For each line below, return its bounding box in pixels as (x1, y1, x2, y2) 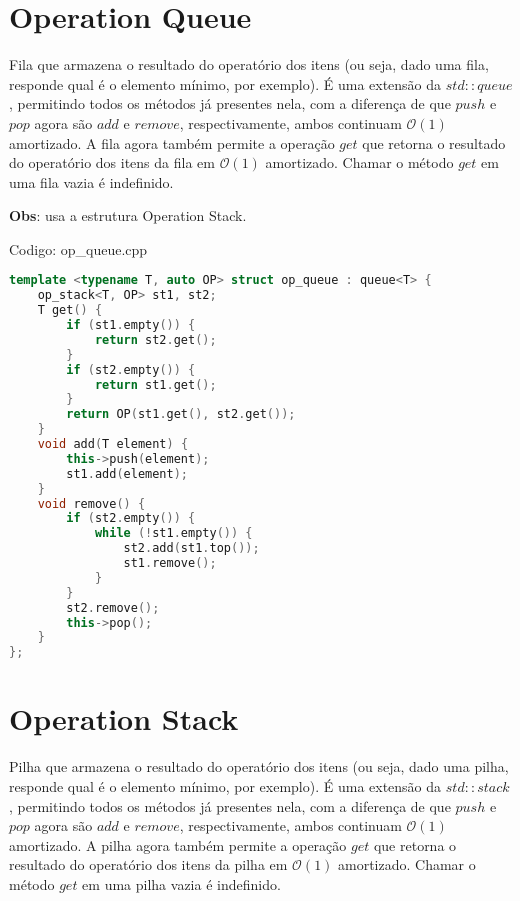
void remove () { (37, 496, 146, 511)
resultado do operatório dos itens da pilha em (9, 854, 288, 875)
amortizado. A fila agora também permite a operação (9, 132, 335, 153)
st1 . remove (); (123, 556, 217, 571)
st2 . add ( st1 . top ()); (123, 541, 260, 556)
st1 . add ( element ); (66, 466, 189, 481)
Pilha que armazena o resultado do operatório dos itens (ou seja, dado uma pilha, (9, 756, 509, 777)
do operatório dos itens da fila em (9, 152, 215, 173)
